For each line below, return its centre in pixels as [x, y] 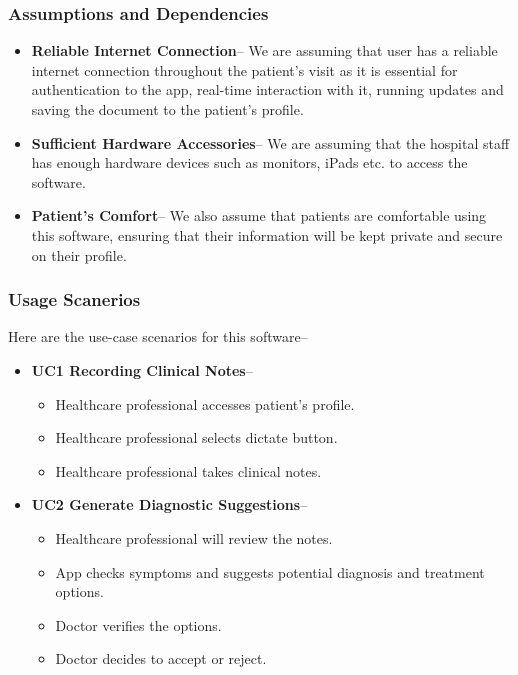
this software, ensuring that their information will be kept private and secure [267, 234]
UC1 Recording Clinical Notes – [142, 369]
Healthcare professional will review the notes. [194, 537]
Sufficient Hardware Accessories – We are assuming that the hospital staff [270, 142]
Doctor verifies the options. [138, 624]
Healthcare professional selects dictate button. [196, 437]
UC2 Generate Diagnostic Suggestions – [169, 504]
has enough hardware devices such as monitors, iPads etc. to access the [249, 162]
